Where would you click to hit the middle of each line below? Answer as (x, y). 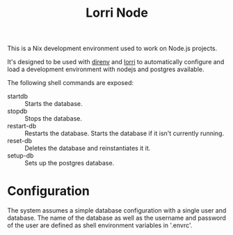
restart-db (22, 126)
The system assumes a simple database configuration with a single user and (117, 211)
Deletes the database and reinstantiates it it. (88, 149)
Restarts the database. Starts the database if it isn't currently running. (124, 133)
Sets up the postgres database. (70, 163)
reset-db (20, 141)
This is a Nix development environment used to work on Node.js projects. (112, 48)
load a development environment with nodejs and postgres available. (106, 69)
